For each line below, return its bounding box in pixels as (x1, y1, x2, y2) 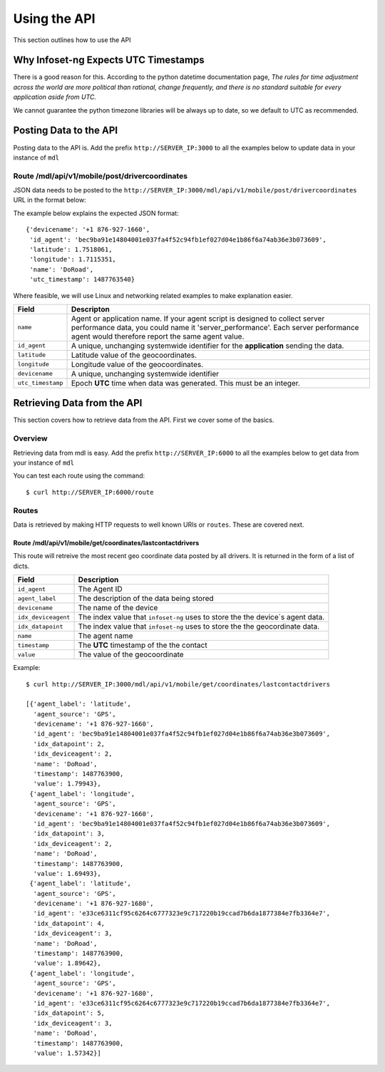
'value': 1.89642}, (33, 959, 101, 967)
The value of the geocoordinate (78, 649, 185, 659)
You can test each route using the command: (13, 471, 145, 480)
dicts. (13, 562, 30, 570)
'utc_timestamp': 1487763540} (29, 275, 135, 284)
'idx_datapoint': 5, (33, 1009, 106, 1017)
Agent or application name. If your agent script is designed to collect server (71, 314, 325, 324)
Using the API (13, 11, 96, 26)
